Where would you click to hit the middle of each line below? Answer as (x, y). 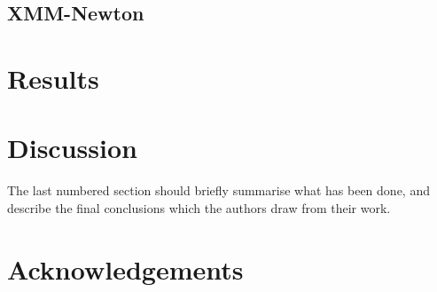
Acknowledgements (125, 268)
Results (53, 78)
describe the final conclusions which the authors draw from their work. (199, 207)
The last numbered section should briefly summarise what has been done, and (218, 190)
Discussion (72, 148)
